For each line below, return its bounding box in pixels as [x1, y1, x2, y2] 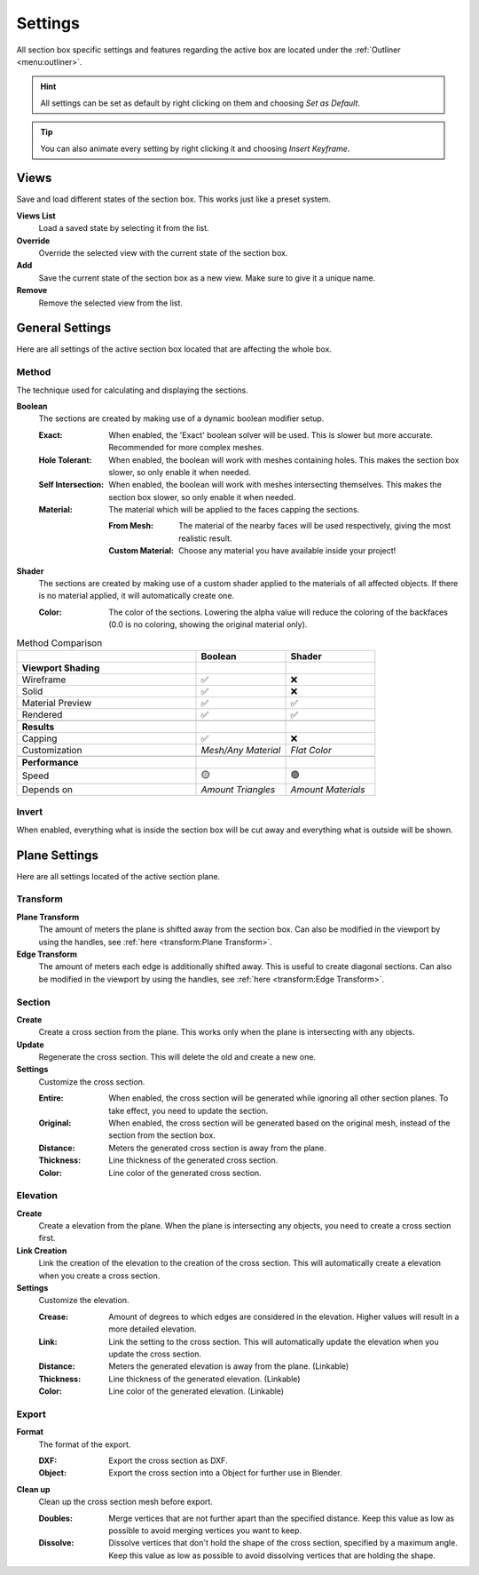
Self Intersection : [38, 480, 105, 490]
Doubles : [38, 1513, 73, 1523]
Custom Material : [108, 545, 175, 556]
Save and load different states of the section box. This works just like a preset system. [16, 194, 332, 204]
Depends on [21, 783, 73, 795]
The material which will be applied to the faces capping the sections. [108, 505, 360, 515]
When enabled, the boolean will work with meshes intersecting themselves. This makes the [108, 480, 443, 490]
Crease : [38, 1311, 69, 1322]
